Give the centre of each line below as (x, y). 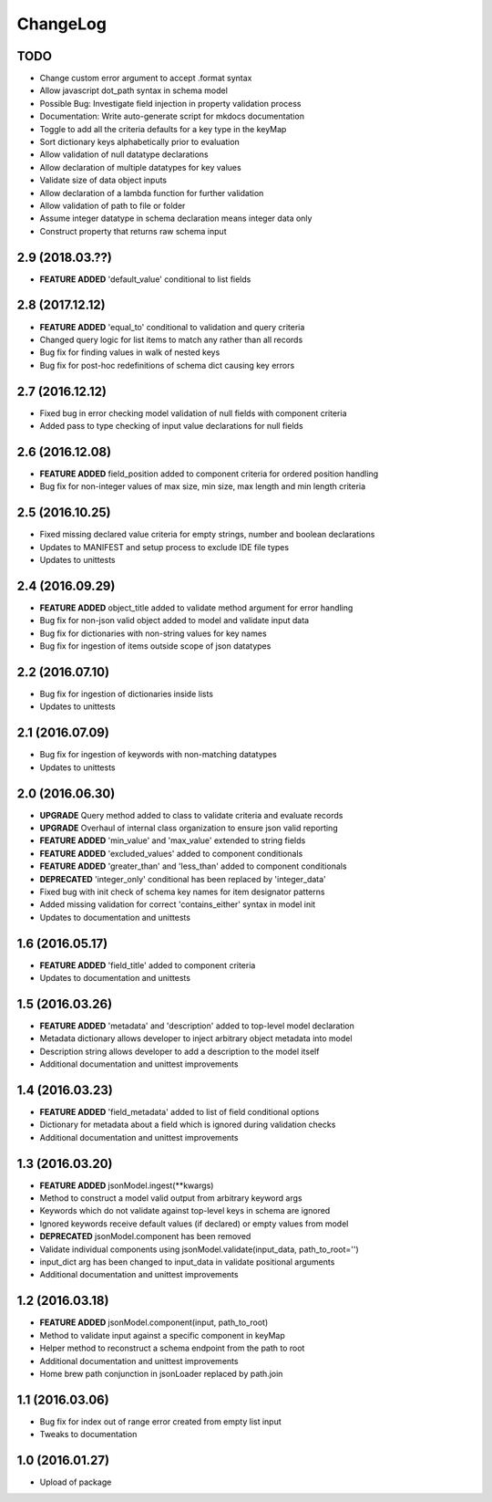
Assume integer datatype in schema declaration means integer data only (176, 218)
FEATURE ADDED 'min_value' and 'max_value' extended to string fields (173, 840)
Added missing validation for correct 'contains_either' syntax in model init (178, 904)
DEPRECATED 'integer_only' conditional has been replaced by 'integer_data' (183, 879)
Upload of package (76, 1482)
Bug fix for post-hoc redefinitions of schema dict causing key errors (167, 365)
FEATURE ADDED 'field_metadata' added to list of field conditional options (179, 1112)
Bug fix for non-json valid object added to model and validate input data (174, 621)
